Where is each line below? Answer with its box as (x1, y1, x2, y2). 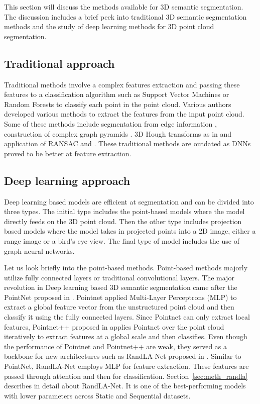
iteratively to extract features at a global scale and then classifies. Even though (4, 331, 247, 342)
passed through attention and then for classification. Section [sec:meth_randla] (4, 370, 248, 381)
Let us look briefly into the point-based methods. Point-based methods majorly (4, 262, 248, 273)
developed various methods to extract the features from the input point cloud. (4, 109, 244, 119)
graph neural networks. (4, 245, 75, 256)
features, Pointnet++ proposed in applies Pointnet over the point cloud (4, 321, 224, 332)
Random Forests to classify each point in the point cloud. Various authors (4, 98, 231, 109)
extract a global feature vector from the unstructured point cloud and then (4, 301, 234, 312)
